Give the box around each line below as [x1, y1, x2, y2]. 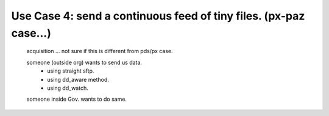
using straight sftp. [47, 67, 94, 74]
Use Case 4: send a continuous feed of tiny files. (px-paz [11, 9, 305, 23]
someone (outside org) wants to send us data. [26, 59, 143, 66]
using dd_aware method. [47, 76, 109, 83]
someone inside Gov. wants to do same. [26, 95, 127, 103]
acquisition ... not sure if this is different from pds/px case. [26, 48, 173, 55]
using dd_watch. [47, 84, 88, 92]
